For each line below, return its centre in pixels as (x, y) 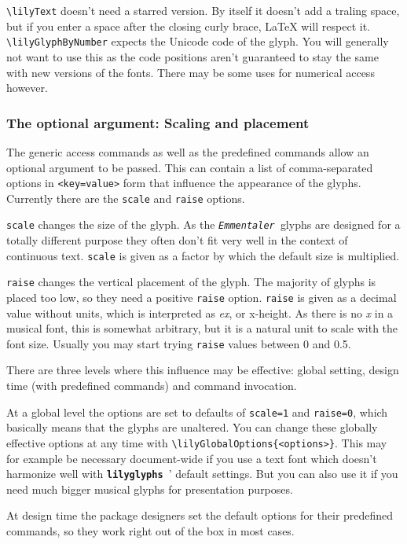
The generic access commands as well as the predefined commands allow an (188, 151)
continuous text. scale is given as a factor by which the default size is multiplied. (203, 255)
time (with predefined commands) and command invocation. (152, 386)
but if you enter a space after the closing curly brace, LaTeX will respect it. (188, 26)
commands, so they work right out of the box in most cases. (150, 531)
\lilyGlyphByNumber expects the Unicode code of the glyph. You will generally (198, 41)
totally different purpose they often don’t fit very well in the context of (177, 240)
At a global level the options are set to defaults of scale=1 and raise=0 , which (197, 412)
